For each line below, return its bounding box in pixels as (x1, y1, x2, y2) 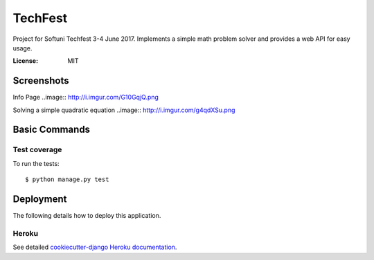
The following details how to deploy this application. (12, 212, 161, 220)
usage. (12, 44, 33, 52)
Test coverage (12, 145, 62, 155)
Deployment (12, 193, 67, 205)
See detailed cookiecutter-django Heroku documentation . (12, 243, 177, 252)
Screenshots (12, 75, 69, 86)
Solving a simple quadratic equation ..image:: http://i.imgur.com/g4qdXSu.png (12, 106, 235, 114)
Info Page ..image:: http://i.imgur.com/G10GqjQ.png (12, 93, 159, 102)
